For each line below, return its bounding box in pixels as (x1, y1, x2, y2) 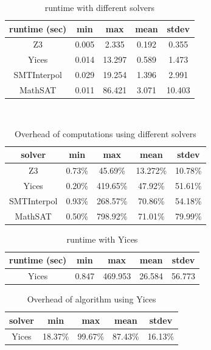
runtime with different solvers (44, 1, 154, 13)
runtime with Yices (66, 232, 138, 245)
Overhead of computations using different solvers (14, 127, 196, 140)
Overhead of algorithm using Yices (27, 293, 156, 305)
